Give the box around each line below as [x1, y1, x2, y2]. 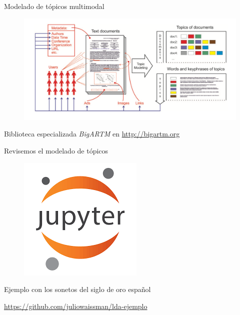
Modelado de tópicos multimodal [4, 1, 104, 11]
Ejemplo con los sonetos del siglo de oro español [4, 284, 151, 294]
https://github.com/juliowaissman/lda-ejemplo [4, 300, 147, 311]
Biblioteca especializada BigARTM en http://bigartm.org [4, 128, 180, 139]
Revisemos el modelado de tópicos [4, 145, 108, 156]
